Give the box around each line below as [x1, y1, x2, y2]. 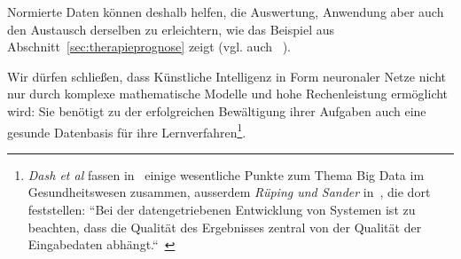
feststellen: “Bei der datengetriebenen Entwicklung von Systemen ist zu [27, 200, 416, 218]
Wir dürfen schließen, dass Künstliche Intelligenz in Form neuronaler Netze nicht [7, 67, 446, 85]
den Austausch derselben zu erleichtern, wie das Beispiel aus [7, 20, 335, 38]
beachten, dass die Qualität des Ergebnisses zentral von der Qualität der [27, 217, 422, 236]
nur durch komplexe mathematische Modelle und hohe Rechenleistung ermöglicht [7, 84, 449, 103]
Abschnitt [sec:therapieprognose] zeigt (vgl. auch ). [7, 37, 292, 56]
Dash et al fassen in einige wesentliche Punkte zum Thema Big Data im [27, 165, 425, 184]
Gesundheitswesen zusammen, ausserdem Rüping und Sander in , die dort [27, 183, 431, 201]
